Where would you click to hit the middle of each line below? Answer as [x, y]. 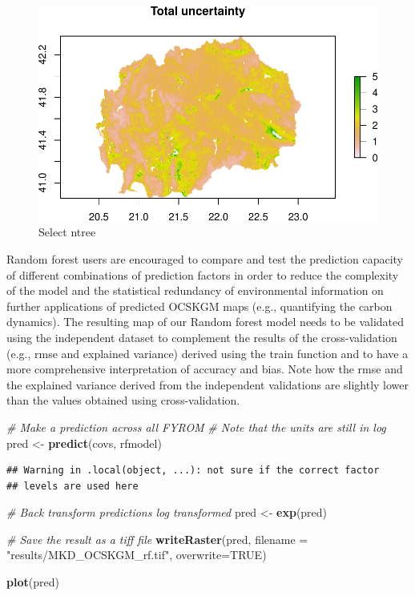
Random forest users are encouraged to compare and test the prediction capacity [205, 258]
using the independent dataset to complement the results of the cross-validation [202, 337]
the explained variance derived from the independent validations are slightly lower [208, 384]
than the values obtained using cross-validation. [123, 400]
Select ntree [67, 232]
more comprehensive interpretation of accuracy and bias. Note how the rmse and [205, 369]
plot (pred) [33, 582]
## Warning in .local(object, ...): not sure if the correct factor [193, 471]
